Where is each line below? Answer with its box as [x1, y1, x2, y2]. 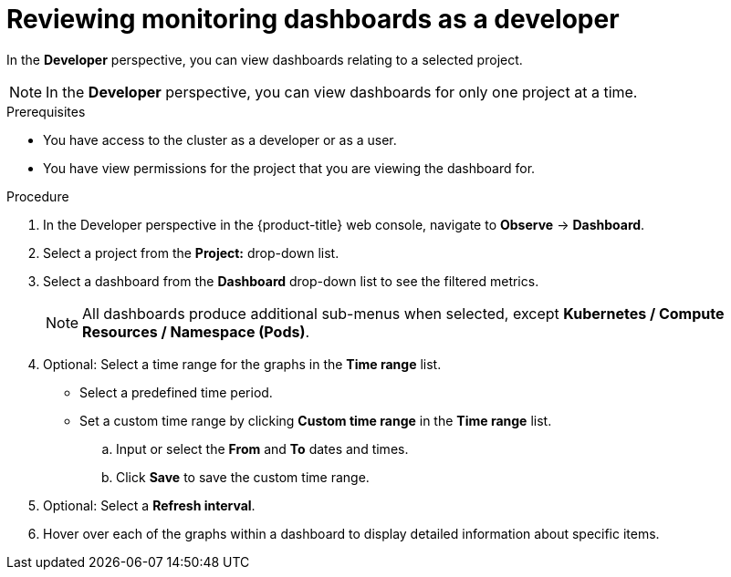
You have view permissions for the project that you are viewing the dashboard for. [43, 160, 536, 176]
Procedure [6, 188, 69, 204]
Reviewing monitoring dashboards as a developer [6, 4, 620, 35]
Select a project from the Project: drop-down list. [43, 244, 339, 261]
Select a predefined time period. [79, 384, 273, 400]
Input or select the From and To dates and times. [116, 440, 409, 457]
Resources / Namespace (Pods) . [82, 322, 310, 341]
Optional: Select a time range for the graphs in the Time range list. [43, 355, 442, 372]
